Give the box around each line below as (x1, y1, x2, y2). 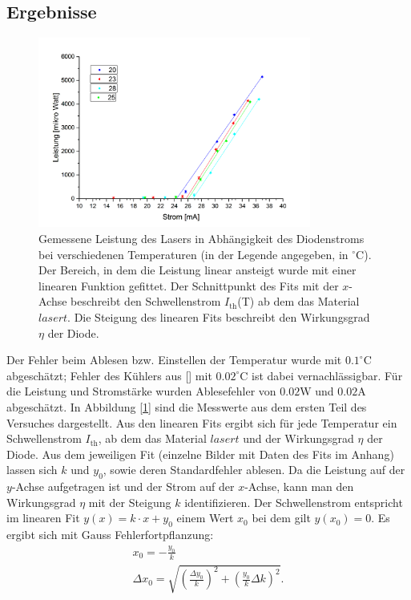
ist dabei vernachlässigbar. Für (252, 367, 403, 383)
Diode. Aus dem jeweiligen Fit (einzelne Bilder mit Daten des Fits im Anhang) (6, 445, 394, 462)
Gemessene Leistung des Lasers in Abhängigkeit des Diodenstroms (38, 229, 365, 246)
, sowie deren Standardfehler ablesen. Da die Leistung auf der (103, 461, 405, 478)
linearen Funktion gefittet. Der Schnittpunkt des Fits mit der (38, 277, 339, 294)
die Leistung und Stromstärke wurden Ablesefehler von (6, 383, 276, 399)
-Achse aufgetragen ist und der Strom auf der (11, 478, 235, 495)
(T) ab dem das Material (237, 293, 360, 310)
